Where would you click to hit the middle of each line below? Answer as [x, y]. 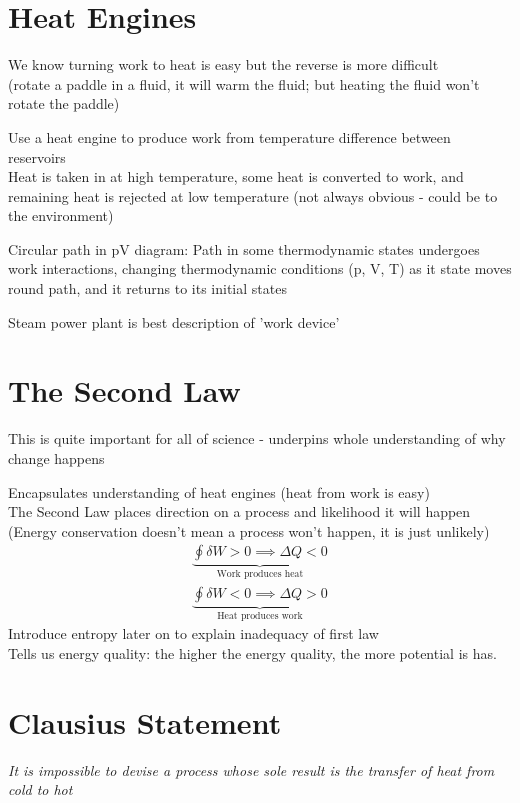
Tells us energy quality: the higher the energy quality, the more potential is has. [252, 652]
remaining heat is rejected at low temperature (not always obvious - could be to [253, 195]
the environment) [61, 215]
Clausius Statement [145, 721]
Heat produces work [260, 615]
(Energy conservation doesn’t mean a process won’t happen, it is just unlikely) [249, 530]
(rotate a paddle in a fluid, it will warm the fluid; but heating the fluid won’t [244, 83]
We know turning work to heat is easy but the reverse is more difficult [223, 64]
